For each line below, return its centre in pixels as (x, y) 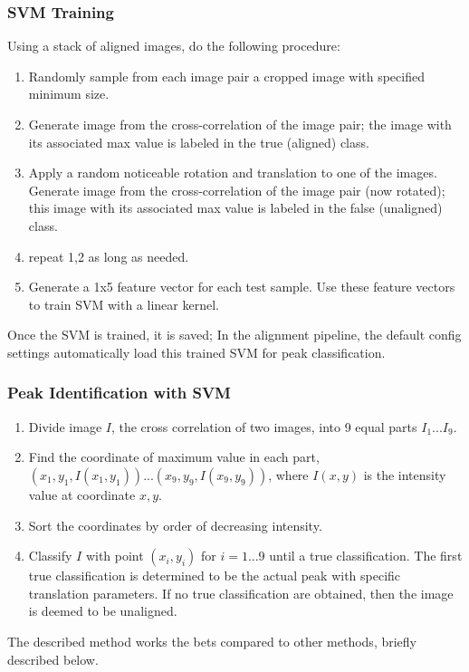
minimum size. (69, 94)
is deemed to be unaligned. (103, 611)
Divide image (65, 426)
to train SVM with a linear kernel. (124, 304)
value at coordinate (82, 494)
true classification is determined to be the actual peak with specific (215, 576)
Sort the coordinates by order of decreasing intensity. (175, 525)
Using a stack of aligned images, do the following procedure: (174, 46)
